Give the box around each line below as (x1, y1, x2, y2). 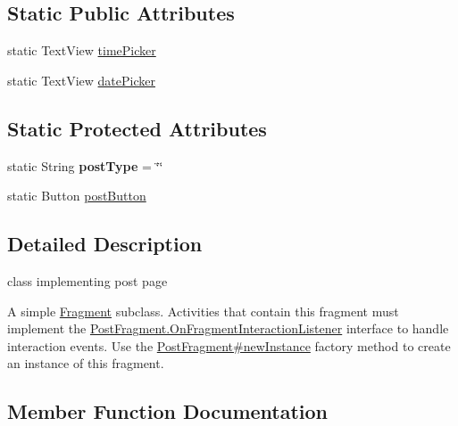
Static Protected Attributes (7, 114, 267, 142)
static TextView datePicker (7, 70, 155, 89)
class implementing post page (7, 271, 168, 290)
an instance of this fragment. (7, 354, 164, 373)
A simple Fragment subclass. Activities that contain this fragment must (7, 301, 399, 320)
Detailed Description (7, 230, 203, 258)
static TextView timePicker (7, 41, 156, 60)
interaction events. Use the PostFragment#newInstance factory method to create (7, 336, 451, 355)
